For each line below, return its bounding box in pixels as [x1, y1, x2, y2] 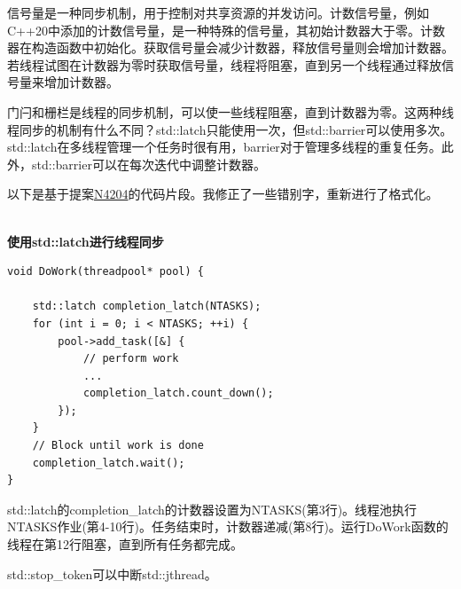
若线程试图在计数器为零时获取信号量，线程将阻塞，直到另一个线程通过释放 [7, 55, 441, 74]
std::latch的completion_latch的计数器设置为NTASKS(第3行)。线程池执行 [7, 499, 418, 518]
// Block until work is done [32, 439, 204, 452]
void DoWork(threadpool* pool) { [7, 265, 204, 279]
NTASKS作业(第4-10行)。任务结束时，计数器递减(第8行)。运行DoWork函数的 [7, 517, 449, 536]
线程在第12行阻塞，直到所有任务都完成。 [7, 535, 243, 554]
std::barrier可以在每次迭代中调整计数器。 [31, 154, 266, 173]
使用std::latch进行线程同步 [7, 232, 164, 250]
